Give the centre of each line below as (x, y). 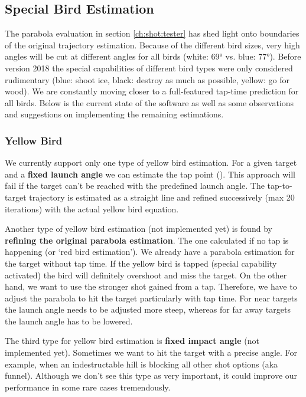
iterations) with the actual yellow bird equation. (92, 209)
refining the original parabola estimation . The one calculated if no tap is (147, 240)
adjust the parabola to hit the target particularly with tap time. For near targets (151, 298)
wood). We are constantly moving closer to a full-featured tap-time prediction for (152, 91)
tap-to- (280, 186)
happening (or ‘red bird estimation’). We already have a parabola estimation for (150, 252)
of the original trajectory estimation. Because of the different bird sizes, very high (152, 45)
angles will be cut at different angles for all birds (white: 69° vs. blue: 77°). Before (153, 56)
